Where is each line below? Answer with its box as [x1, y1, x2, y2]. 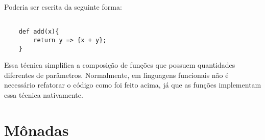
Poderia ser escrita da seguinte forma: [4, 2, 122, 12]
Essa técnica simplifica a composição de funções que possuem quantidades [4, 60, 235, 70]
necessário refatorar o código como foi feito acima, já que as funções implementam [4, 79, 261, 90]
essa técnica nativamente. [4, 90, 83, 100]
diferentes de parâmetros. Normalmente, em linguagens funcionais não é [4, 69, 229, 80]
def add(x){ [18, 28, 59, 36]
